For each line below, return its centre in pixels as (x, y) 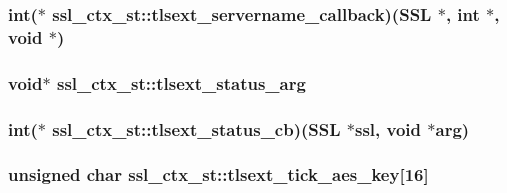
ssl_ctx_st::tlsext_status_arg (181, 82)
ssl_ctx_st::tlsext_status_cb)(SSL (196, 128)
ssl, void (388, 128)
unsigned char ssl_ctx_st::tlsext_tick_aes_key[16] (218, 174)
